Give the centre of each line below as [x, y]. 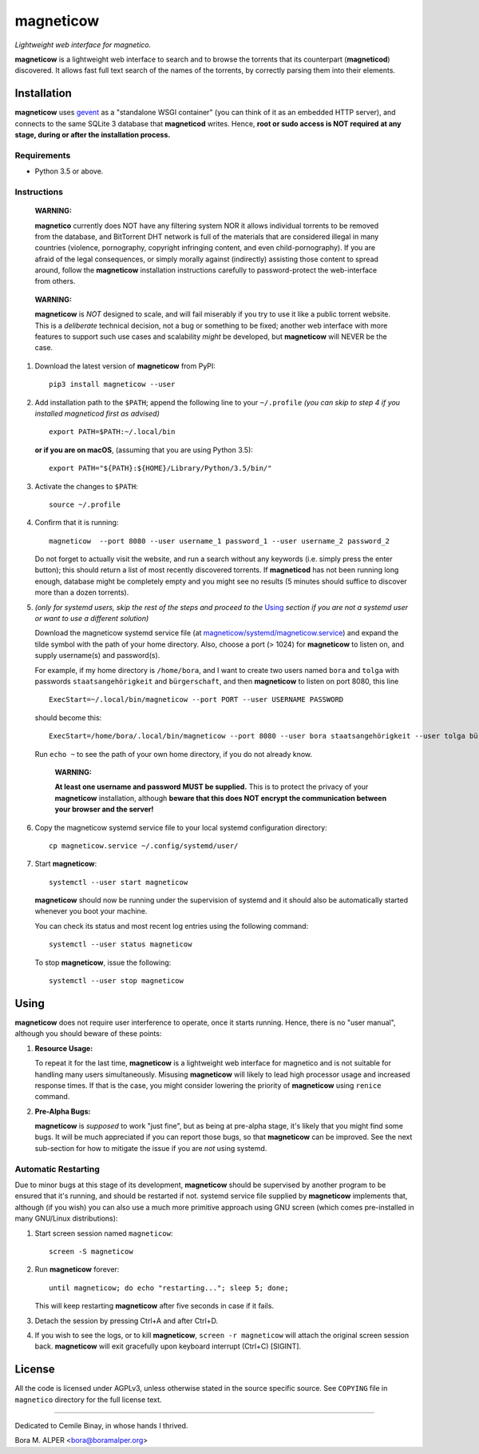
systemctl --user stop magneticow [116, 981]
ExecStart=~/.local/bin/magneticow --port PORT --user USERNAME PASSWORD [196, 700]
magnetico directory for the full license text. [89, 1400]
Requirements [43, 155]
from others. [55, 281]
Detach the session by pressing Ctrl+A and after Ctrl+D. [127, 1321]
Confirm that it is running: [77, 523]
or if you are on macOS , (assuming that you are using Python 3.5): [144, 450]
